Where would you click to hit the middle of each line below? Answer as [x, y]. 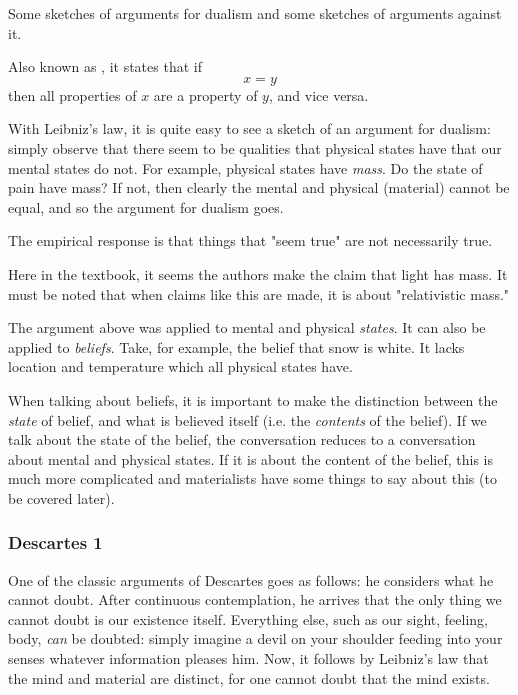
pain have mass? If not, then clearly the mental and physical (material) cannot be [259, 187]
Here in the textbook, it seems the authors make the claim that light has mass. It [258, 273]
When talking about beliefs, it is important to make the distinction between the [253, 399]
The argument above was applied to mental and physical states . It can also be [247, 327]
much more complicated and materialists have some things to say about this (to [252, 478]
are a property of [205, 94]
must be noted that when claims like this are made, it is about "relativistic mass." [259, 293]
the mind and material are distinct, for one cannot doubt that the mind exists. [249, 677]
